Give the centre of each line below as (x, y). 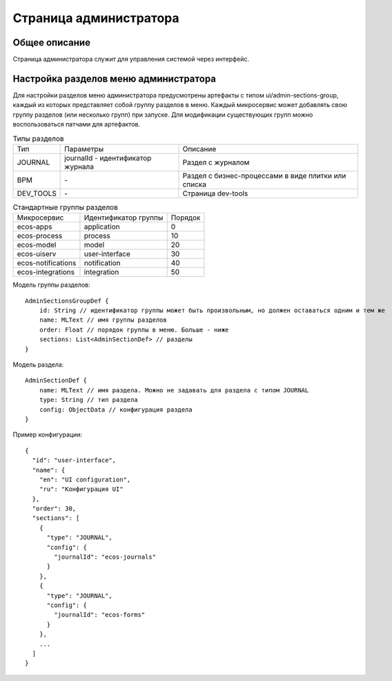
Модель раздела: (38, 365)
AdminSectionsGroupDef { (67, 301)
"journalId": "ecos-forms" (100, 615)
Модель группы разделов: (52, 285)
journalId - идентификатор (108, 157)
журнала (79, 166)
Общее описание (52, 42)
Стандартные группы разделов (66, 207)
